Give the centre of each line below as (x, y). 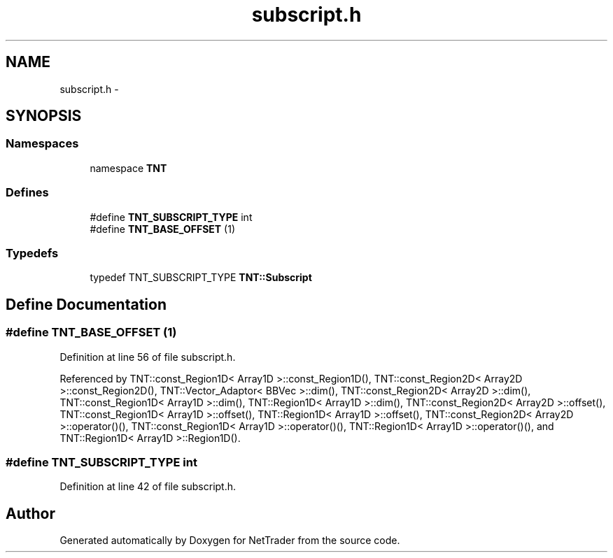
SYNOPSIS (44, 116)
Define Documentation (86, 304)
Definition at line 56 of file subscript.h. (148, 357)
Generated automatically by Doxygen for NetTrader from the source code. (230, 541)
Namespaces (42, 144)
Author (30, 513)
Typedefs (32, 253)
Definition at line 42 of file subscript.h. (148, 487)
